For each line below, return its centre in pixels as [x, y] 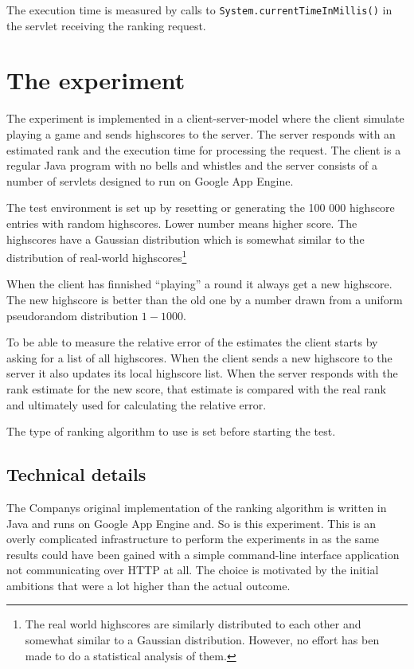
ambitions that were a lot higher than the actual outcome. [148, 585]
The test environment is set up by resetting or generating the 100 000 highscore [201, 207]
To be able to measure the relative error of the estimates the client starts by [192, 342]
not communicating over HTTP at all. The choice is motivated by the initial [193, 570]
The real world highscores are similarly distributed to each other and [193, 624]
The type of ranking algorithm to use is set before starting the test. [171, 431]
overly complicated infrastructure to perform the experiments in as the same [193, 539]
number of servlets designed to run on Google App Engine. [150, 180]
